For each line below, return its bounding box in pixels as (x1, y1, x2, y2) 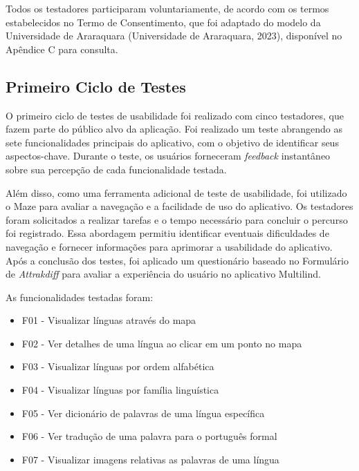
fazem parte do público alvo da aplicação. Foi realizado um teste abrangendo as (6, 122, 342, 136)
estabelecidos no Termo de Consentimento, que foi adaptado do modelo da (6, 15, 321, 29)
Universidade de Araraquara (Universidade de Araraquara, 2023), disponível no (6, 28, 342, 43)
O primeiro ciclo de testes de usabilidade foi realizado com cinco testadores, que (6, 108, 344, 122)
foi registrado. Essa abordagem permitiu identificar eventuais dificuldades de (6, 226, 329, 240)
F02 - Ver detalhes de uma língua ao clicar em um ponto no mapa (21, 336, 302, 350)
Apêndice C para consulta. (6, 41, 118, 56)
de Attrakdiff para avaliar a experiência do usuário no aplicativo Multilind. (6, 267, 321, 281)
